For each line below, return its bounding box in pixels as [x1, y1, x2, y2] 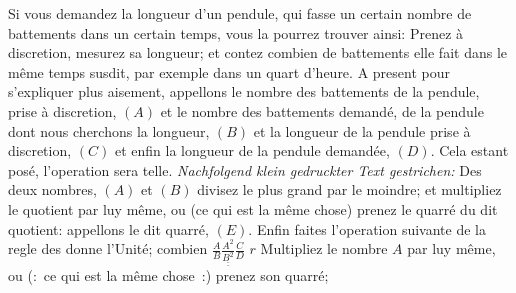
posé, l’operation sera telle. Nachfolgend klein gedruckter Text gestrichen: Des [8, 159, 482, 180]
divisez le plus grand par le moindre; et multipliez [197, 179, 502, 200]
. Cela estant [430, 140, 509, 161]
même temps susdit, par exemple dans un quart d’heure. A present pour [8, 61, 450, 82]
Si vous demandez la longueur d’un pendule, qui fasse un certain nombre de [8, 3, 472, 23]
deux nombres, [8, 179, 97, 200]
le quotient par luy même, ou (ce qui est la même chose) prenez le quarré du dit [8, 198, 498, 219]
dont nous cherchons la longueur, [8, 120, 210, 141]
